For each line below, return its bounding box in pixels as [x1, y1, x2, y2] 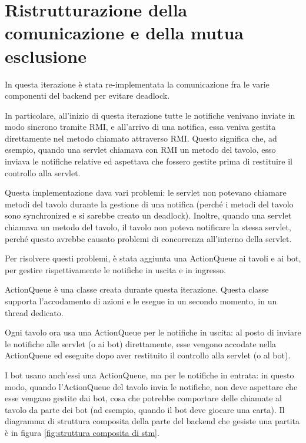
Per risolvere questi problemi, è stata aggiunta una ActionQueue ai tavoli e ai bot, [5, 252, 301, 264]
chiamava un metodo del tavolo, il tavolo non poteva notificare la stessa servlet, [5, 221, 291, 233]
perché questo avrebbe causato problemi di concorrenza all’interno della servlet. [5, 232, 292, 244]
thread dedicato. [5, 306, 64, 318]
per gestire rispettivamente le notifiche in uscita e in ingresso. [5, 263, 226, 276]
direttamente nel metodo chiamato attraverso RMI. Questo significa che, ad [5, 132, 277, 144]
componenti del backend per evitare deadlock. [5, 89, 170, 102]
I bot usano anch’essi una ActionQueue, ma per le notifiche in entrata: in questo [5, 368, 294, 381]
